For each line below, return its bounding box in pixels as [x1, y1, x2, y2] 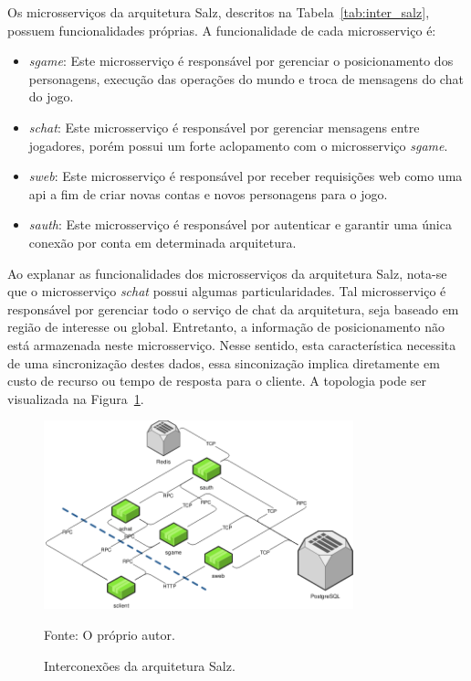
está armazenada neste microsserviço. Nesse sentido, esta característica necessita [7, 335, 456, 354]
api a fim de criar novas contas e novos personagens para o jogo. [28, 184, 388, 203]
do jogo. [28, 87, 74, 106]
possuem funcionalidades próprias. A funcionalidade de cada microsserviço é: [7, 20, 436, 39]
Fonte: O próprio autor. [44, 624, 175, 644]
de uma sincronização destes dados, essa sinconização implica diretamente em [7, 353, 440, 372]
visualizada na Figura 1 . [7, 388, 144, 408]
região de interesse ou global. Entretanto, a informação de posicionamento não [7, 317, 445, 336]
